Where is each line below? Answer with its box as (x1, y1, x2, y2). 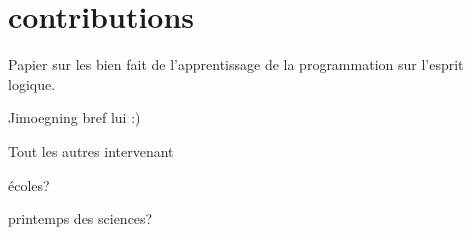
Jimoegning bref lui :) (8, 107, 141, 128)
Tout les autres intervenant (8, 140, 174, 161)
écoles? (8, 174, 50, 195)
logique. (8, 73, 56, 94)
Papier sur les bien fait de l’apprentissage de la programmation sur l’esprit (8, 54, 464, 75)
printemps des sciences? (8, 208, 153, 229)
